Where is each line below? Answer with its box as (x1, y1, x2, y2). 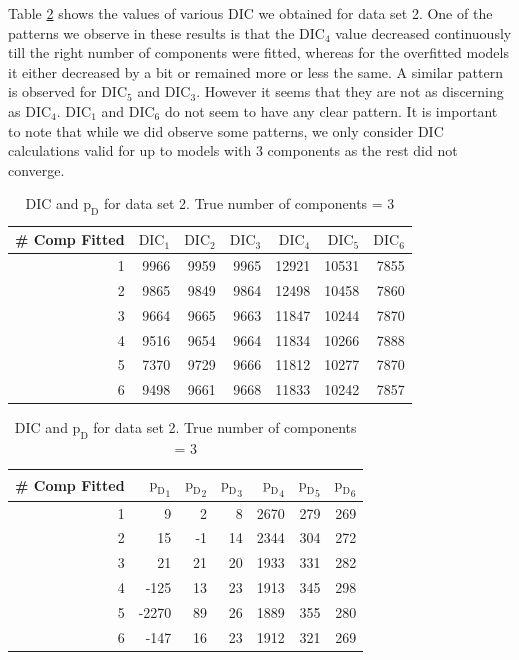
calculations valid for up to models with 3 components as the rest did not (8, 140, 458, 161)
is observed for (8, 81, 97, 102)
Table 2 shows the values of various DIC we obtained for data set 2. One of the (8, 3, 493, 23)
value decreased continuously (335, 22, 512, 43)
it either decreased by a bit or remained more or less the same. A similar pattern (8, 61, 503, 82)
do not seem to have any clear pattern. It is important (164, 100, 498, 121)
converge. (8, 159, 65, 180)
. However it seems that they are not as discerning (196, 81, 504, 102)
